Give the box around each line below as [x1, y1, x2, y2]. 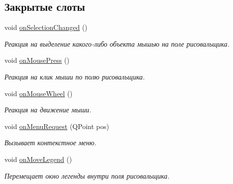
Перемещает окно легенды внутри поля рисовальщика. [4, 170, 170, 181]
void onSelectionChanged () [4, 22, 87, 32]
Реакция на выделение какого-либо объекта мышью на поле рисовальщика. [4, 38, 230, 49]
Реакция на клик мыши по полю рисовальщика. [4, 71, 145, 81]
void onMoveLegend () [4, 154, 72, 164]
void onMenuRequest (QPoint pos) [4, 121, 109, 131]
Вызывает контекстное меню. [4, 137, 97, 148]
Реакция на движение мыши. [4, 105, 91, 115]
